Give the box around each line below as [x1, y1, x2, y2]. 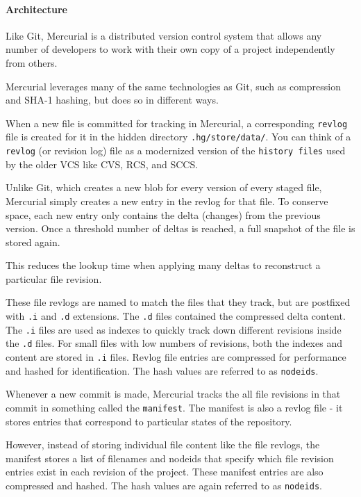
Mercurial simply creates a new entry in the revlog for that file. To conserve [6, 193, 328, 208]
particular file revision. [6, 271, 102, 286]
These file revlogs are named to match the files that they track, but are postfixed [6, 295, 351, 309]
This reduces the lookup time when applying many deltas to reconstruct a [6, 258, 321, 272]
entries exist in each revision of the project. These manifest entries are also [6, 464, 324, 479]
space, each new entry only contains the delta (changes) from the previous [6, 207, 321, 222]
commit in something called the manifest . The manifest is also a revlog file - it [6, 400, 343, 414]
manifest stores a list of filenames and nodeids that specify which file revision [6, 450, 334, 465]
